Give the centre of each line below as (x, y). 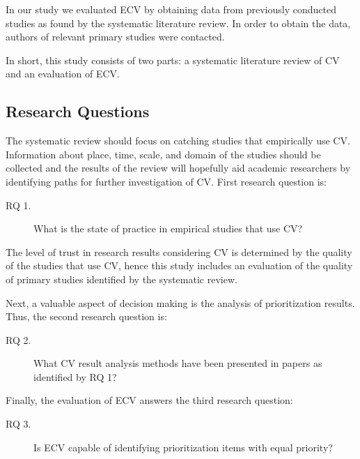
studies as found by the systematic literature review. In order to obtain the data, (178, 23)
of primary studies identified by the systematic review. (122, 279)
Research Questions (78, 111)
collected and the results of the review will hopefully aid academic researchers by (178, 168)
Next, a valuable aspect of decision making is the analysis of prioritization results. (180, 302)
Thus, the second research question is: (86, 316)
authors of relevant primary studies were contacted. (115, 37)
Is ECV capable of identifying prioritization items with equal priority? (183, 447)
